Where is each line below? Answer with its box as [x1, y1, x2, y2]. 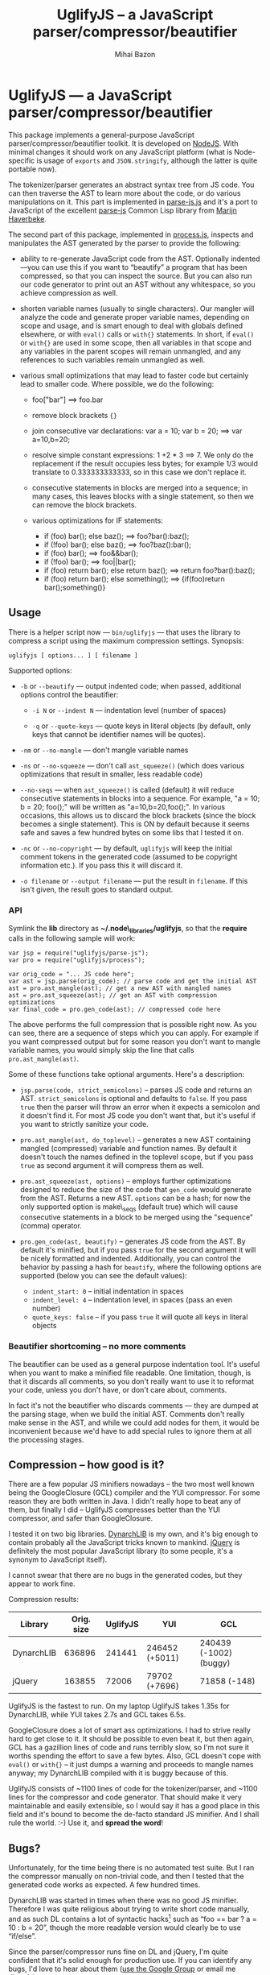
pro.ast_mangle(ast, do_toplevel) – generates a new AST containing [19, 1135, 252, 1145]
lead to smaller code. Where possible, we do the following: [19, 379, 215, 388]
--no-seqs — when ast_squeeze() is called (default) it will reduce [19, 785, 235, 795]
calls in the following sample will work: [8, 934, 136, 943]
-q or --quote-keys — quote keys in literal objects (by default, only [31, 721, 252, 731]
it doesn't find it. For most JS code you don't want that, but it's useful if [19, 1111, 256, 1120]
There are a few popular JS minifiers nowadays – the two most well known [8, 1480, 255, 1489]
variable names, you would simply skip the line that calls [8, 1045, 194, 1055]
